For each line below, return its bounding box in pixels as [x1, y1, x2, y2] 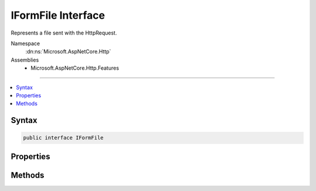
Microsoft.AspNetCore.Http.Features [30, 64, 119, 71]
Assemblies [11, 56, 39, 63]
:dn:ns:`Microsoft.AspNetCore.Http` [25, 48, 111, 55]
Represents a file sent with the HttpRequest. [11, 29, 117, 36]
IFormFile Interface [11, 9, 105, 22]
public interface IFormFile [23, 135, 104, 141]
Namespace [11, 40, 40, 47]
